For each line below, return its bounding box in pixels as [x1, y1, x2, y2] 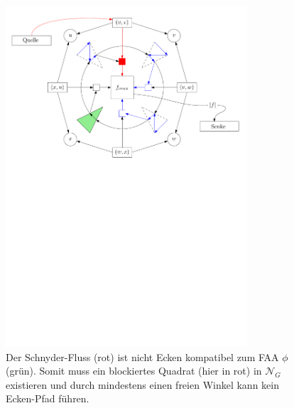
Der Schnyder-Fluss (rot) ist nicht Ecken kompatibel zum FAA [6, 349, 279, 364]
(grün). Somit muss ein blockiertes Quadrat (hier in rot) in [6, 363, 262, 378]
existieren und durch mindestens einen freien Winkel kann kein [6, 377, 279, 392]
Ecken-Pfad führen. [6, 391, 89, 406]
